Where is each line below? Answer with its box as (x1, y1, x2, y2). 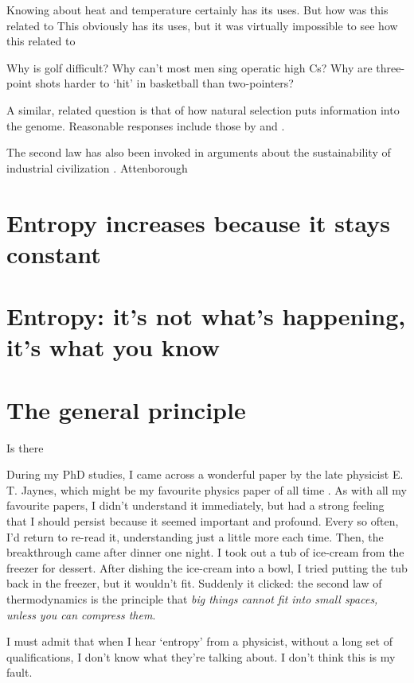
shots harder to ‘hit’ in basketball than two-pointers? (35, 75, 294, 91)
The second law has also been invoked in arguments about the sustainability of (6, 144, 391, 161)
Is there (6, 439, 44, 456)
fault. (6, 664, 33, 681)
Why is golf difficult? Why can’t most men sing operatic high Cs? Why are (6, 59, 373, 76)
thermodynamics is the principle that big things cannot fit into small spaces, (6, 590, 378, 607)
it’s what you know (6, 331, 221, 363)
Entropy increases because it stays (6, 206, 390, 239)
